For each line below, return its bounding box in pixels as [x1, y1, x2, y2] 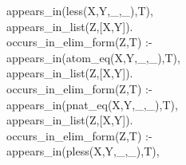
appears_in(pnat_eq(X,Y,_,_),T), [6, 96, 178, 112]
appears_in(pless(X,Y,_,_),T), [6, 143, 160, 159]
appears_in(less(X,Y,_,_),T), [6, 2, 153, 18]
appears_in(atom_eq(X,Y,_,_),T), [6, 49, 180, 65]
